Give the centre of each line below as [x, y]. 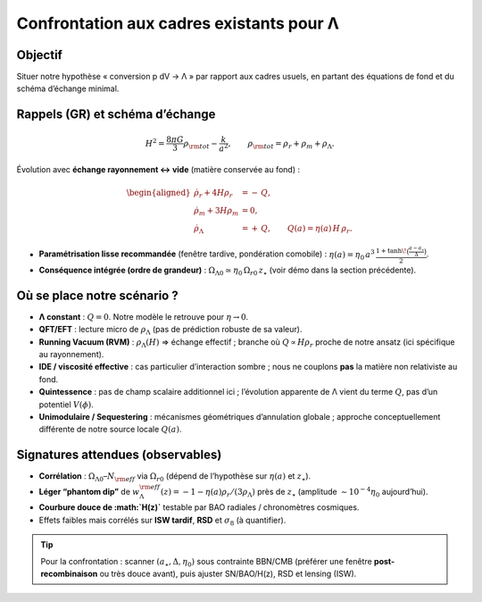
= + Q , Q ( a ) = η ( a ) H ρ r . [297, 230]
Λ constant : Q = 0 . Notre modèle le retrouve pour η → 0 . [144, 316]
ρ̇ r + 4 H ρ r [213, 194]
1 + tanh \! [391, 251]
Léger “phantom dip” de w [89, 491]
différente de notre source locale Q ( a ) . [110, 430]
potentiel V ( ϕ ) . [66, 404]
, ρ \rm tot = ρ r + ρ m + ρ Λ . [281, 145]
